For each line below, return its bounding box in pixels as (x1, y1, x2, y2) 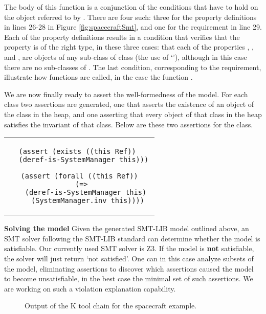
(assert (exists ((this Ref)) (18, 147, 136, 156)
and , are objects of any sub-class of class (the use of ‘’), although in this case (4, 51, 247, 62)
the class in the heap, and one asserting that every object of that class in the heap (4, 108, 262, 119)
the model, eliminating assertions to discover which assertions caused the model (4, 263, 254, 274)
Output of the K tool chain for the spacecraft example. (25, 300, 197, 311)
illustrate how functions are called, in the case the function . (4, 72, 193, 82)
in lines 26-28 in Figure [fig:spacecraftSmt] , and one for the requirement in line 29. (4, 21, 262, 32)
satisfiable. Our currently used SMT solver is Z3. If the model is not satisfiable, (4, 243, 254, 254)
